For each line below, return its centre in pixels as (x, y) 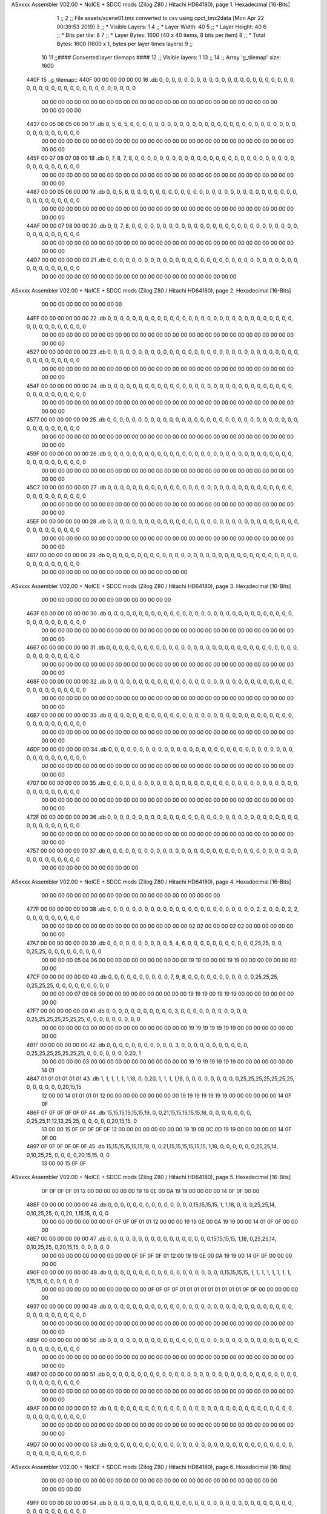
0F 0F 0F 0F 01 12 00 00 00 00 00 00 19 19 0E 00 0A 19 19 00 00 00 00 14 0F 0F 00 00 (150, 1191)
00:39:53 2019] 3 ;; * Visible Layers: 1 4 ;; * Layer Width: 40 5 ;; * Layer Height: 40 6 (161, 27)
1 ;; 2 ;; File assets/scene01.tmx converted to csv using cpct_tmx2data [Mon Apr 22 (160, 18)
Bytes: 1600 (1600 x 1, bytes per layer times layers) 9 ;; (125, 44)
